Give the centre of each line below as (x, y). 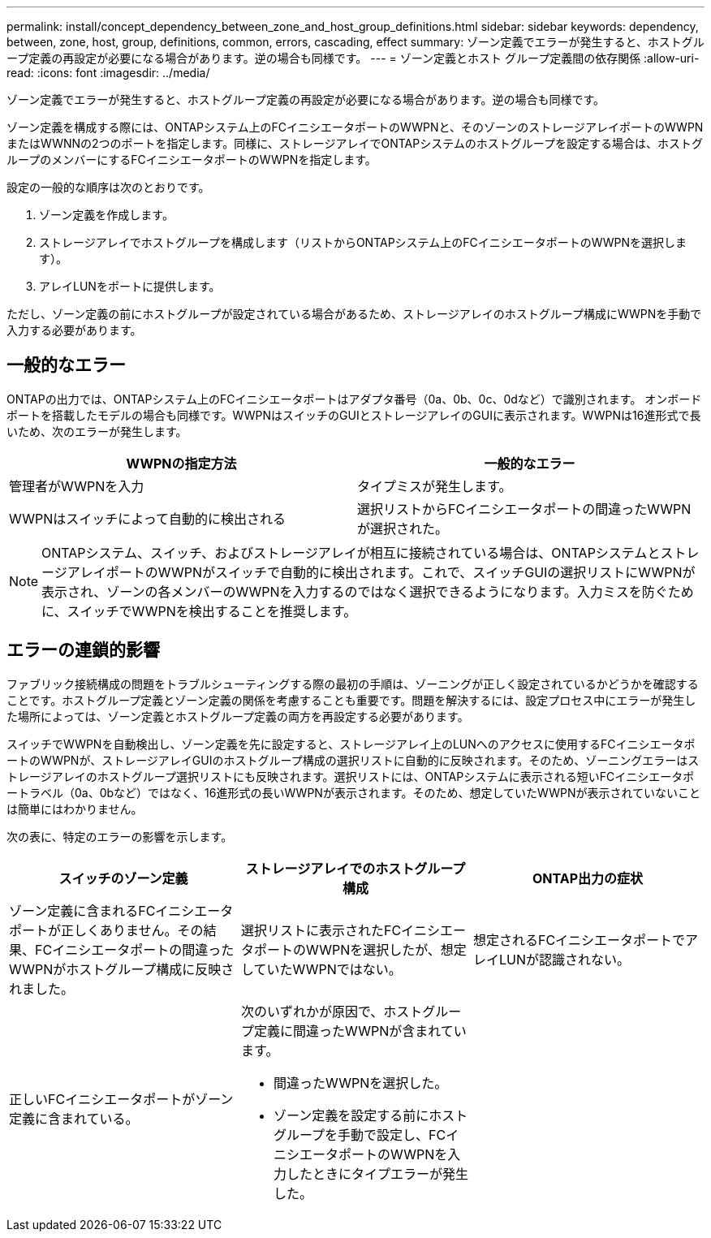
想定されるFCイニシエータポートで (579, 940)
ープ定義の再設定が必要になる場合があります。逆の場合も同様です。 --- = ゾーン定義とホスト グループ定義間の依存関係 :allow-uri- (353, 58)
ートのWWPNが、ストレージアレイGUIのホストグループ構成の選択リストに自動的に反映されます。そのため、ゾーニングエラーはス (353, 760)
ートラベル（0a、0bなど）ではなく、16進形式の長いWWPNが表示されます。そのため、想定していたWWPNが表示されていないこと (354, 792)
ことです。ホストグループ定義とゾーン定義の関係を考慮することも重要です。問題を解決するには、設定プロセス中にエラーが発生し (351, 700)
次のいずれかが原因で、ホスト (332, 1011)
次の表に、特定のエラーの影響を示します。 (120, 836)
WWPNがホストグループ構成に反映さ (122, 969)
